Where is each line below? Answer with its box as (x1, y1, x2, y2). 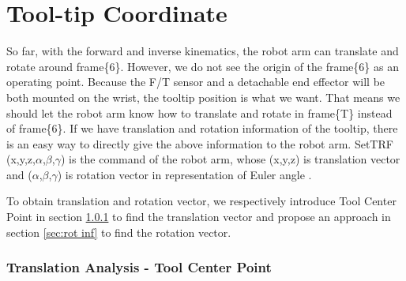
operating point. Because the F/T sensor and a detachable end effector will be (6, 73, 385, 90)
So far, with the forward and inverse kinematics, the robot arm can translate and (6, 43, 399, 59)
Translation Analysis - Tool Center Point (6, 257, 272, 277)
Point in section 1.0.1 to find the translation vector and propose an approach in (6, 208, 391, 225)
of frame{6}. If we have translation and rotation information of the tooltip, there (6, 120, 398, 137)
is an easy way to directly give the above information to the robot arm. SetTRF (6, 135, 393, 152)
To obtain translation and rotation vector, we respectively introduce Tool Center (6, 193, 397, 209)
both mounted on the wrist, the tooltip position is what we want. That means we (6, 88, 400, 105)
